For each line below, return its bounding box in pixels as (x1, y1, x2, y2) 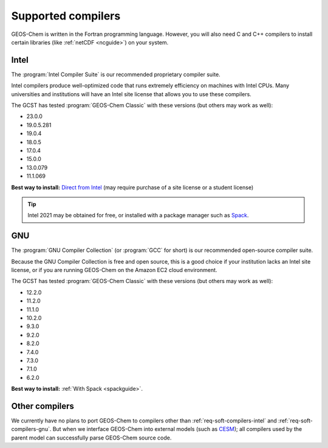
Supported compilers (11, 9, 121, 23)
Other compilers (11, 401, 74, 411)
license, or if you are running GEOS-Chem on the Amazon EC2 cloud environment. (11, 267, 217, 273)
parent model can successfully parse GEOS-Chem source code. (11, 434, 172, 441)
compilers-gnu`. (11, 425, 52, 433)
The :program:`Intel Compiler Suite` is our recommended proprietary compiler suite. (11, 71, 221, 78)
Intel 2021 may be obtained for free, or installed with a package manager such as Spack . (27, 212, 249, 219)
